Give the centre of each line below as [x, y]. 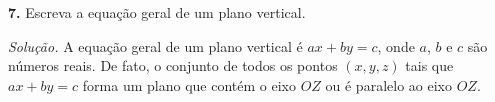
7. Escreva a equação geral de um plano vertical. [157, 12]
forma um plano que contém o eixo [189, 84]
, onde [396, 45]
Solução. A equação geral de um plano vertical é [155, 45]
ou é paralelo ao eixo [388, 84]
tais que [429, 65]
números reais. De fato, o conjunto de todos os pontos [173, 65]
